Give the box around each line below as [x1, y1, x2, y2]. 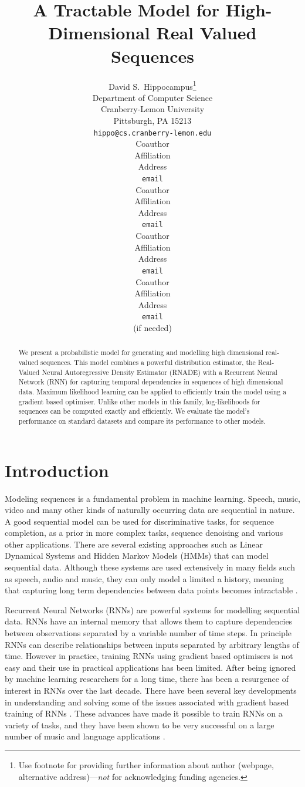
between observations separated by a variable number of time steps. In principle [5, 627, 292, 639]
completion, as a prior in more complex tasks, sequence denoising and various [5, 526, 283, 539]
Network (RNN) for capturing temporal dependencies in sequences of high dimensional [18, 377, 283, 387]
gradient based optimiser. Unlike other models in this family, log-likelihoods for [18, 396, 260, 406]
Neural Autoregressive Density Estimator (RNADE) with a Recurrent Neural [42, 367, 277, 377]
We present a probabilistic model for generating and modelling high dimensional [18, 347, 264, 357]
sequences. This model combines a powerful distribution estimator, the [40, 357, 256, 367]
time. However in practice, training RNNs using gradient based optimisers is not [5, 650, 293, 662]
